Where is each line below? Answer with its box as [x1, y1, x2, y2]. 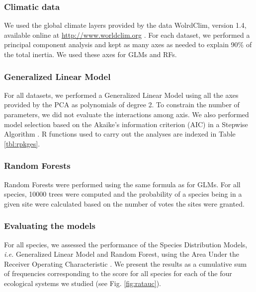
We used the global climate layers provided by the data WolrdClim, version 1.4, [4, 20, 247, 30]
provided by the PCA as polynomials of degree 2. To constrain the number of [4, 99, 240, 110]
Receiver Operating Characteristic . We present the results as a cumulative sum [4, 258, 247, 269]
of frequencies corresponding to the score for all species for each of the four [4, 268, 232, 279]
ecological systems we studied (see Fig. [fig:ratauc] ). [4, 278, 161, 288]
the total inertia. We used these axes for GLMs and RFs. [4, 49, 177, 59]
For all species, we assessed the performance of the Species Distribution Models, [4, 239, 248, 249]
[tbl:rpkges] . [4, 138, 40, 148]
